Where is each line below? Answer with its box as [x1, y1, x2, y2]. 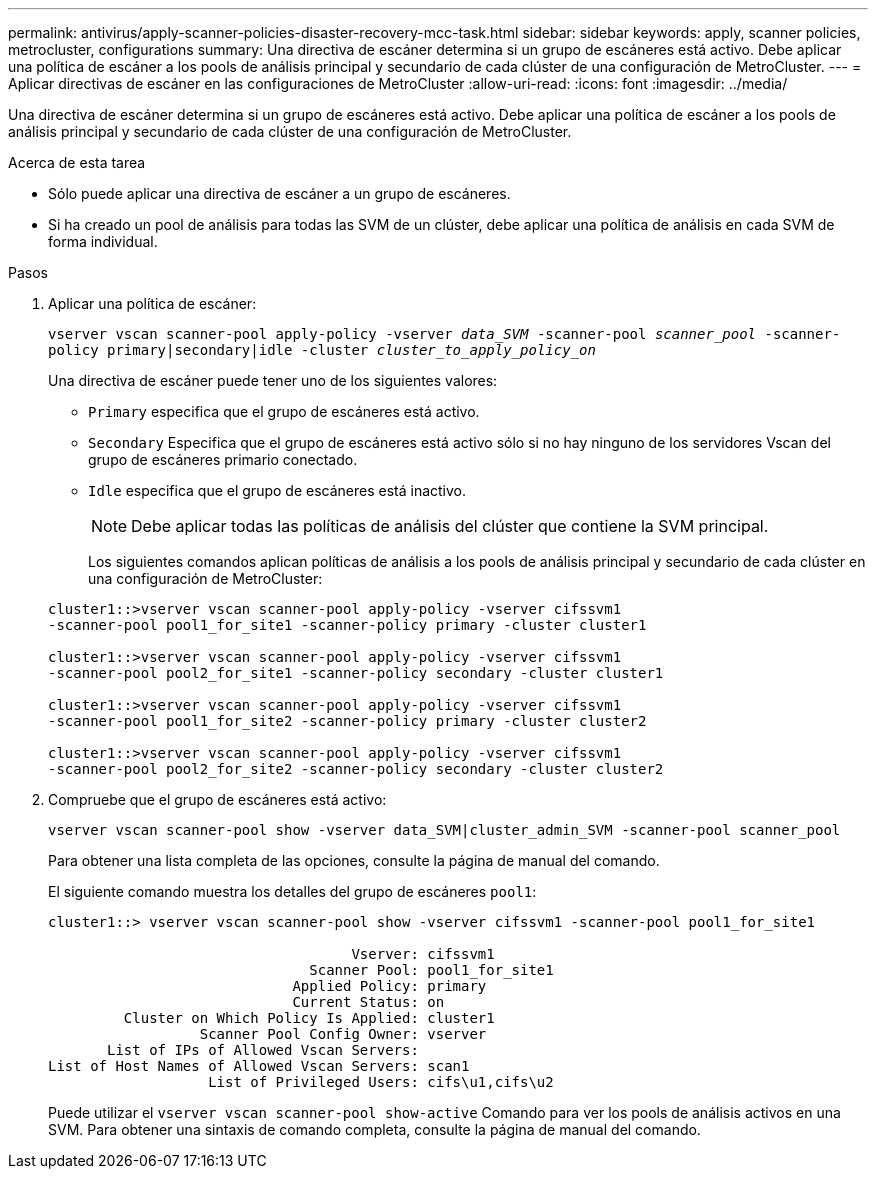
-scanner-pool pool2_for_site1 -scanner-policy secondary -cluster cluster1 [48, 665, 664, 681]
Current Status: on [292, 994, 445, 1010]
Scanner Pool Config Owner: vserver [199, 1026, 487, 1042]
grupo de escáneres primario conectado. [88, 451, 358, 468]
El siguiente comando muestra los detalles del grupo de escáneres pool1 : [48, 883, 537, 900]
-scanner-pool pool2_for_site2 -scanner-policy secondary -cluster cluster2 [48, 761, 664, 777]
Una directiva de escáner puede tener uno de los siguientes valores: [48, 372, 498, 389]
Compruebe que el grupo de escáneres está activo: [48, 791, 387, 808]
